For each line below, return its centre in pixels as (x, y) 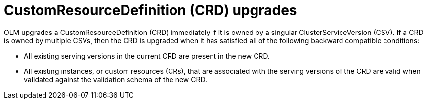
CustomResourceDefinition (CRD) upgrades (150, 10)
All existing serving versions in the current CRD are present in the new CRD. (147, 56)
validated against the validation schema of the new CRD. (115, 79)
